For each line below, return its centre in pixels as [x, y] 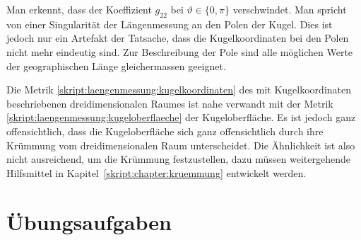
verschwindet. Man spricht [290, 9]
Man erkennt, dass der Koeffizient [79, 9]
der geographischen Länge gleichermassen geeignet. [116, 65]
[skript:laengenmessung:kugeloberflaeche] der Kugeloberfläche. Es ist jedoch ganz [181, 117]
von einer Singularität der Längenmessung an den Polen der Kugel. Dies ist [170, 24]
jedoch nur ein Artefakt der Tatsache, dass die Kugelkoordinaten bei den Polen [178, 38]
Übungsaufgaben [89, 221]
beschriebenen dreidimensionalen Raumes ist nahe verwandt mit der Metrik [170, 103]
